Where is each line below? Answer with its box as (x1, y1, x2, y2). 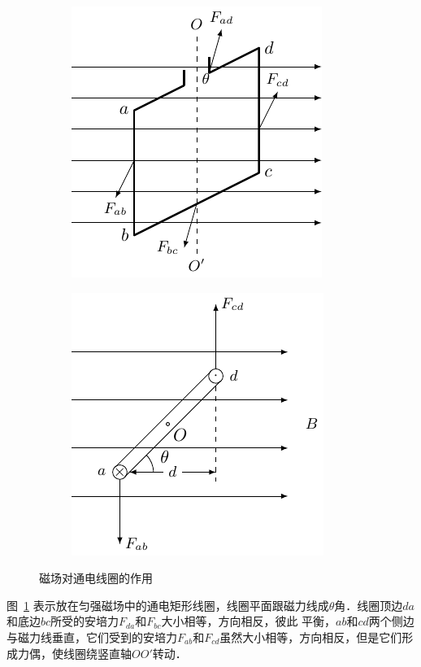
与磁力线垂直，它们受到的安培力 (7, 628, 177, 645)
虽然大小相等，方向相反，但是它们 (219, 628, 402, 645)
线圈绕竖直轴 (63, 644, 132, 661)
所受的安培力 (50, 613, 119, 630)
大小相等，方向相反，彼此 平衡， (161, 613, 336, 630)
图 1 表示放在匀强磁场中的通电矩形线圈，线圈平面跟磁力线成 (7, 596, 329, 613)
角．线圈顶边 (334, 596, 403, 613)
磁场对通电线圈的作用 (39, 569, 153, 586)
